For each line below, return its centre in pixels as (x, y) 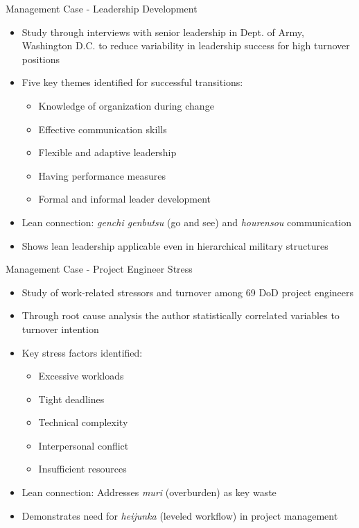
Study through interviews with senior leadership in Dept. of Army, (163, 32)
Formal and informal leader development (125, 199)
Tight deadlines (71, 399)
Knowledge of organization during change (126, 105)
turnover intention (60, 329)
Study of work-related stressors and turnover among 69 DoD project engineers (188, 292)
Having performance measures (102, 175)
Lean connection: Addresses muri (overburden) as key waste (149, 492)
